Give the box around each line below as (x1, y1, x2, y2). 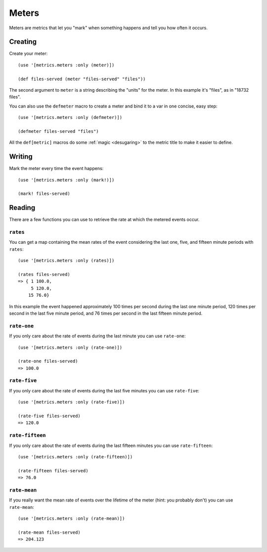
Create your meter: (9, 51, 48, 56)
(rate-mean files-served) (18, 529, 81, 535)
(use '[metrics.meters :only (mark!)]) (18, 177, 115, 183)
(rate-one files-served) (18, 358, 78, 364)
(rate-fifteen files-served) (18, 468, 89, 473)
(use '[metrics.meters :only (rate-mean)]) (18, 516, 125, 521)
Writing (9, 153, 33, 161)
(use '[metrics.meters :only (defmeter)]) (18, 114, 123, 120)
